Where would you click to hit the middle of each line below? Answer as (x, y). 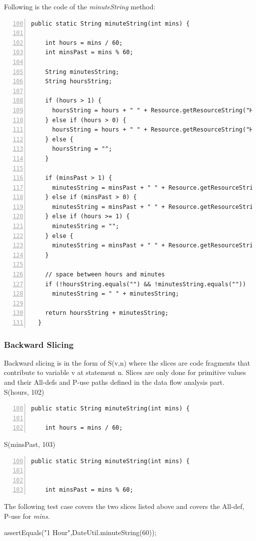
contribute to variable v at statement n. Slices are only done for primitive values (125, 372)
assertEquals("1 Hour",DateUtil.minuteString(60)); (80, 532)
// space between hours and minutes (105, 275)
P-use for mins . (27, 516)
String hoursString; (79, 82)
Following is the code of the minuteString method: (80, 6)
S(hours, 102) (24, 391)
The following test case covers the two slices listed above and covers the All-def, (124, 506)
